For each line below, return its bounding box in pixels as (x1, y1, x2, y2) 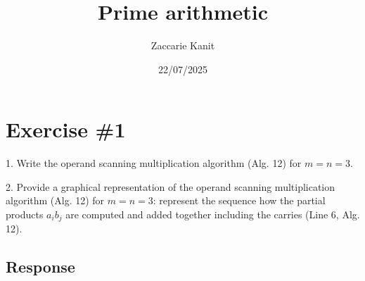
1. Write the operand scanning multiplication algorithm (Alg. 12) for (6, 156, 302, 170)
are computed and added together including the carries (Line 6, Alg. (65, 207, 360, 222)
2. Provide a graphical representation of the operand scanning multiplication (6, 179, 335, 194)
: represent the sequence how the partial (153, 193, 326, 208)
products (6, 207, 44, 222)
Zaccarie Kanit (151, 38, 215, 53)
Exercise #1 (6, 115, 126, 144)
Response (6, 256, 75, 277)
